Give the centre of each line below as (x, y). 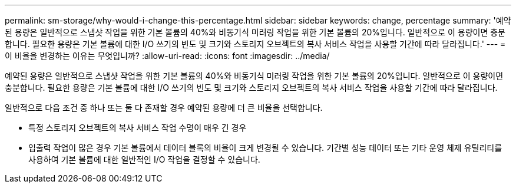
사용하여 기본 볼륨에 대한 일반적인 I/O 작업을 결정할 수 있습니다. (144, 159)
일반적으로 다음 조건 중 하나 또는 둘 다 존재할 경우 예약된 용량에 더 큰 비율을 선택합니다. (164, 108)
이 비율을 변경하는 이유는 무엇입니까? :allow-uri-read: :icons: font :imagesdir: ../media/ (167, 56)
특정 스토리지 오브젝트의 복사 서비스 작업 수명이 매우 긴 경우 (138, 128)
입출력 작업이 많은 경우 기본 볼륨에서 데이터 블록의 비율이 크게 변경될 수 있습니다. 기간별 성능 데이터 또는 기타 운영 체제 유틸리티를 (265, 148)
